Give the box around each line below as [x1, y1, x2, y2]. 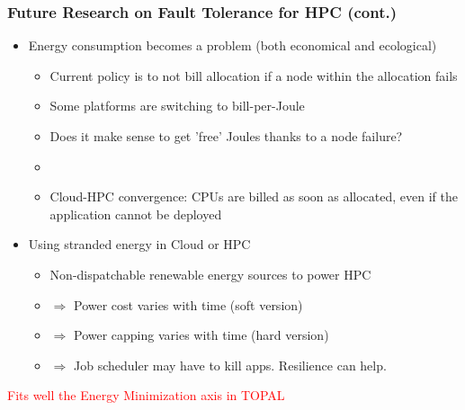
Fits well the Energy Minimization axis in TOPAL [7, 386, 285, 405]
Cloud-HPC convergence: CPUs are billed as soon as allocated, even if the [49, 187, 458, 206]
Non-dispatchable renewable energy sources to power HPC [49, 264, 371, 283]
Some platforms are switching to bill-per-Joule [49, 96, 305, 115]
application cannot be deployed [49, 204, 222, 223]
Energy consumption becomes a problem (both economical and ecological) [28, 36, 437, 55]
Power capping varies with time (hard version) [73, 325, 329, 344]
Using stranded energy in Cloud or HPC [28, 235, 251, 254]
